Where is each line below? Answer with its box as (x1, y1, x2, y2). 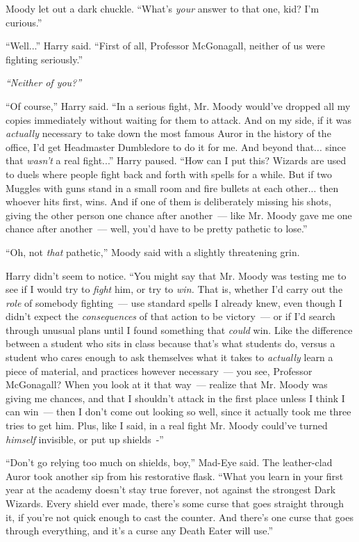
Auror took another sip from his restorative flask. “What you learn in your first (6, 468, 344, 483)
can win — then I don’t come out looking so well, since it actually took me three (6, 404, 351, 419)
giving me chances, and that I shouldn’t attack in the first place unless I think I (6, 390, 345, 405)
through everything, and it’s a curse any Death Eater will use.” (6, 523, 274, 538)
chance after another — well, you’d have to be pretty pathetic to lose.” (6, 221, 308, 236)
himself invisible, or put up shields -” (6, 431, 164, 446)
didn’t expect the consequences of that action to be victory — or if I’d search (6, 309, 335, 324)
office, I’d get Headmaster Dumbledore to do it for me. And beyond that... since (6, 139, 347, 154)
